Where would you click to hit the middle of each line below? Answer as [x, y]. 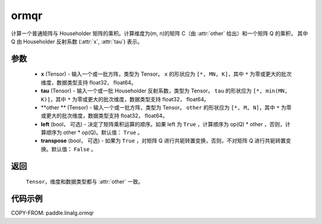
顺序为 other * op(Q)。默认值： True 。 [94, 133]
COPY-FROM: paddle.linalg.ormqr [52, 213]
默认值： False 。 [74, 149]
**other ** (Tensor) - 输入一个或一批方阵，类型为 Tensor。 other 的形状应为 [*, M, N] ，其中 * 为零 [166, 107]
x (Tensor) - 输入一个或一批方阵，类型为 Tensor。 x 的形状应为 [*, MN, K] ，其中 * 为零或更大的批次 [166, 74]
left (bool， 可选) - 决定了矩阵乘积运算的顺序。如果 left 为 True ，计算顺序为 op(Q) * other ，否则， [163, 124]
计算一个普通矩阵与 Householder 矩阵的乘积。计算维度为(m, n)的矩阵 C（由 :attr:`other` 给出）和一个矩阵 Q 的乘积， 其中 [160, 33]
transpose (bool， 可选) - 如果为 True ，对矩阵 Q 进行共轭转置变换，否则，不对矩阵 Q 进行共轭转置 [163, 141]
